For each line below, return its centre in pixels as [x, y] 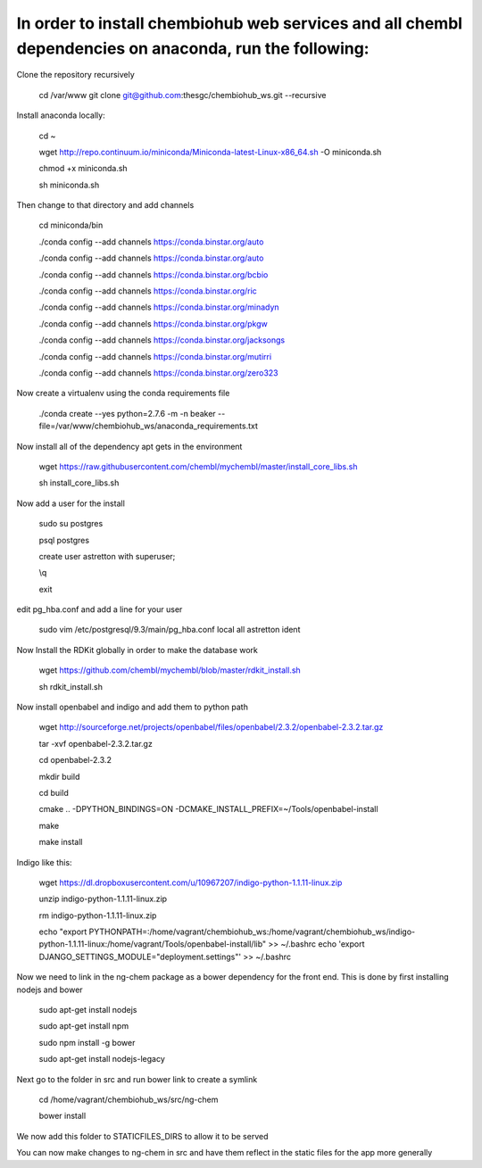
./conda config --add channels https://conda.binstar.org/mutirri [155, 356]
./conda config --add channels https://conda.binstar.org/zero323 [158, 373]
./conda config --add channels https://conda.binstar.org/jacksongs [162, 340]
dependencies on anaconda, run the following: [193, 48]
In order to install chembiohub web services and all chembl [240, 23]
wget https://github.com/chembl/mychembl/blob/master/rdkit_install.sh [170, 670]
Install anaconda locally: [61, 115]
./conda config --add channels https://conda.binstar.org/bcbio [154, 274]
